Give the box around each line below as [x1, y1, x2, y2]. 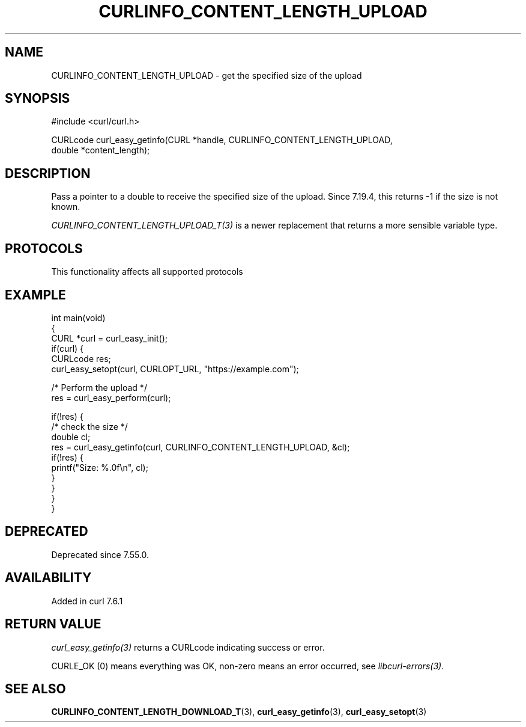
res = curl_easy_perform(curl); [51, 392, 171, 403]
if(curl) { [51, 343, 84, 354]
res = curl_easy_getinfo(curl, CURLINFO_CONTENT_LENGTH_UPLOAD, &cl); [51, 441, 350, 452]
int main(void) [51, 312, 106, 323]
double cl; [51, 431, 91, 442]
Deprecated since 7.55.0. [51, 549, 150, 560]
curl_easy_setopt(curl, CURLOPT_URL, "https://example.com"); [51, 363, 299, 374]
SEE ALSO [5, 681, 66, 696]
